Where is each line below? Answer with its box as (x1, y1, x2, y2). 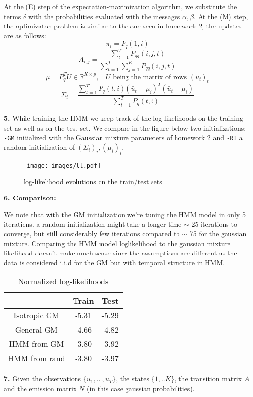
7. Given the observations (4, 373, 81, 384)
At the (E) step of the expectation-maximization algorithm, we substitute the (4, 1, 237, 11)
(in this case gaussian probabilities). (86, 383, 195, 393)
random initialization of (4, 142, 75, 152)
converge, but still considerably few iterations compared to (4, 228, 180, 238)
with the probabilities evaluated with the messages (28, 11, 180, 21)
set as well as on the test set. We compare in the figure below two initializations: (4, 122, 246, 133)
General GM (15, 324, 58, 336)
